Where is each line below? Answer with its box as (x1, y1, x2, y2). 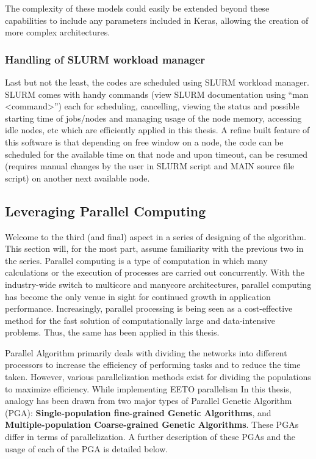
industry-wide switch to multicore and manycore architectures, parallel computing (5, 277, 312, 290)
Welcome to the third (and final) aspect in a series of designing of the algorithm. (5, 230, 306, 243)
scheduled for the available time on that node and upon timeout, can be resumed (5, 147, 308, 160)
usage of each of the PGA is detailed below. (5, 442, 168, 455)
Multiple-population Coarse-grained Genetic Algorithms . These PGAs (5, 418, 299, 431)
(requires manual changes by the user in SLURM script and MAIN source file (5, 160, 295, 172)
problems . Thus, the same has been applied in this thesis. (5, 326, 220, 339)
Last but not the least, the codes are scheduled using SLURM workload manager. (5, 76, 309, 88)
